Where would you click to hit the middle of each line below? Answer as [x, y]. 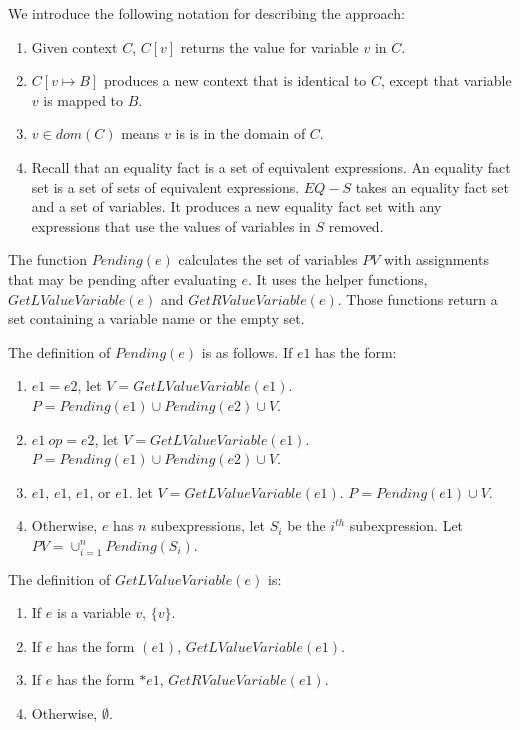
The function [47, 259]
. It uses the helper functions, [337, 278]
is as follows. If [247, 351]
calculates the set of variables [268, 259]
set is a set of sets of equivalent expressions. [165, 186]
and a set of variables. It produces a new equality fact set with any [236, 206]
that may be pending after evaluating [122, 278]
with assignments [436, 259]
